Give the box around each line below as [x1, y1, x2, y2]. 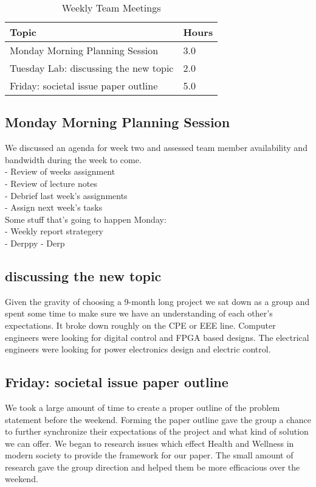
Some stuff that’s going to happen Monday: [5, 212, 167, 225]
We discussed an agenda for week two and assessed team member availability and [5, 141, 307, 154]
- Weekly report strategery [5, 225, 104, 237]
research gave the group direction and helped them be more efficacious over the [5, 460, 300, 473]
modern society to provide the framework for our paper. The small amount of [5, 449, 294, 461]
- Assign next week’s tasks [5, 201, 103, 214]
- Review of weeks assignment [5, 165, 115, 178]
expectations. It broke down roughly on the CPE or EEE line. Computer [5, 318, 276, 331]
